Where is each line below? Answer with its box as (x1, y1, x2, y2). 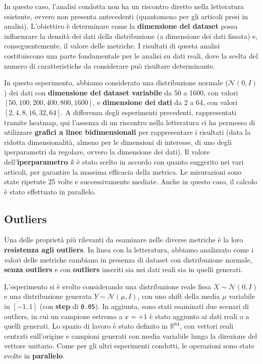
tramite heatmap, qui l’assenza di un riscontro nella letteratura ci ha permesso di (4, 117, 255, 127)
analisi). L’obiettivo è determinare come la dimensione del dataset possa (4, 21, 238, 31)
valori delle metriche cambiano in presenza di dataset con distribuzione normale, (4, 254, 252, 265)
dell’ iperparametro (4, 156, 68, 167)
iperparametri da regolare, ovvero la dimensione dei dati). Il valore (4, 146, 210, 157)
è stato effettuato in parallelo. (4, 186, 96, 196)
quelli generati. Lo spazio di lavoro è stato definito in (4, 321, 168, 331)
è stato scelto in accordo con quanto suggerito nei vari (76, 156, 244, 167)
